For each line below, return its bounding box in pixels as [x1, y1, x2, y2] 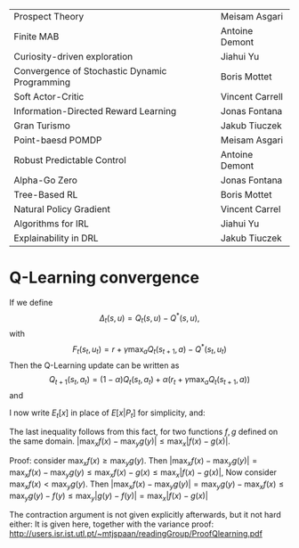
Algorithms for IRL [13, 217, 89, 230]
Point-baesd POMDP [13, 134, 102, 146]
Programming [13, 76, 71, 88]
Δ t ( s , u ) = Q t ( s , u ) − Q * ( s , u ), [99, 311, 200, 325]
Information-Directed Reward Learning [13, 105, 177, 117]
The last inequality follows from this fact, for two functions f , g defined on [9, 427, 279, 438]
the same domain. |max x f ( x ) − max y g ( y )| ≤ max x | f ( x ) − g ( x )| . [9, 436, 231, 449]
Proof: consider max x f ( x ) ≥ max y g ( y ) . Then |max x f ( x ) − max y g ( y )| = [9, 455, 258, 469]
